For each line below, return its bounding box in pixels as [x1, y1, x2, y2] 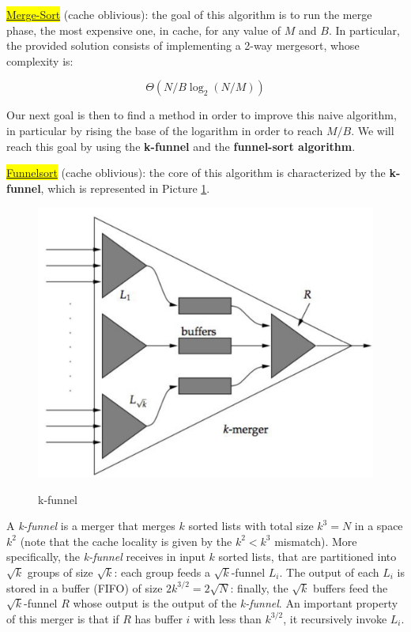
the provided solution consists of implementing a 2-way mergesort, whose [6, 37, 360, 54]
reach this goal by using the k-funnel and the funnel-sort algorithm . [6, 137, 356, 154]
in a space [354, 517, 403, 534]
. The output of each [279, 563, 379, 580]
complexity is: [6, 52, 74, 69]
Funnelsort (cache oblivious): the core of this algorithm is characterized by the [6, 164, 386, 181]
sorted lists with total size [188, 517, 314, 534]
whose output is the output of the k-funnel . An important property [73, 595, 398, 611]
